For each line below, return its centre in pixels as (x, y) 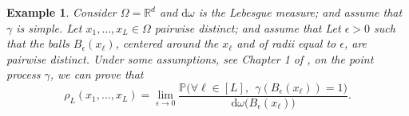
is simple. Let (49, 27)
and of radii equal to (286, 43)
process (24, 74)
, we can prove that (97, 74)
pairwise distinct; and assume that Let (248, 27)
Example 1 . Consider (62, 12)
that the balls (38, 43)
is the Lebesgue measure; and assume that (300, 12)
